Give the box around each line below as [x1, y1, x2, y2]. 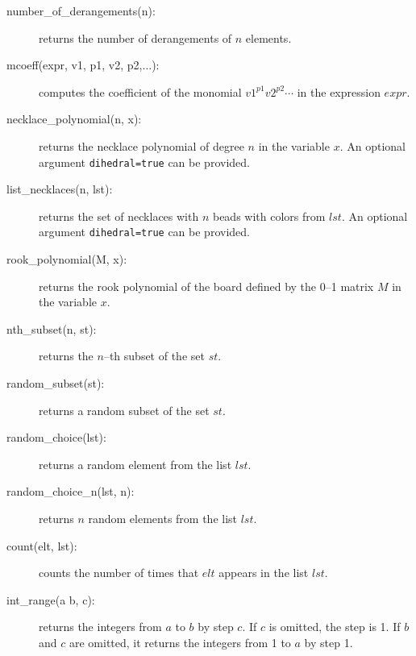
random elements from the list [88, 510, 238, 526]
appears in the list [218, 564, 309, 581]
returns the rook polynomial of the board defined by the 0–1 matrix [39, 277, 374, 294]
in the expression [297, 83, 381, 100]
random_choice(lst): [6, 429, 106, 446]
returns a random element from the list [39, 455, 232, 472]
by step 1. [304, 633, 353, 650]
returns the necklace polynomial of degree [39, 137, 244, 154]
